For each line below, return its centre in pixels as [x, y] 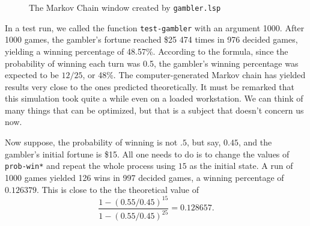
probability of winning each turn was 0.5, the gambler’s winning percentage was [152, 63]
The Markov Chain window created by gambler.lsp [125, 7]
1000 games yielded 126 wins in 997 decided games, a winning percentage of [144, 177]
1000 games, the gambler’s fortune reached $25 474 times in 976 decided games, [151, 39]
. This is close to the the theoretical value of [118, 189]
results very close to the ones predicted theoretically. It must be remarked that [150, 86]
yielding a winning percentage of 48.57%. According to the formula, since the [147, 51]
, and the [255, 142]
